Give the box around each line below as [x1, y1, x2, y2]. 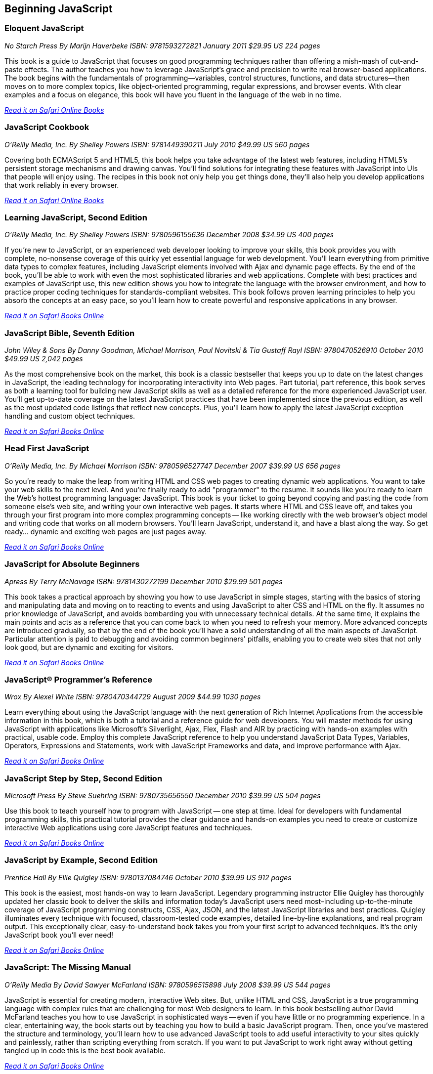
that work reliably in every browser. [4, 180, 119, 189]
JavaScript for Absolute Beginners [4, 559, 140, 569]
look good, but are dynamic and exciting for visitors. [4, 643, 174, 651]
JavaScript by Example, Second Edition [4, 855, 158, 865]
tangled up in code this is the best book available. [4, 1046, 166, 1055]
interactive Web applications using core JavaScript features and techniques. [4, 823, 253, 832]
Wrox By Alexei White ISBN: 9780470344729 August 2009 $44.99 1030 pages [4, 692, 261, 701]
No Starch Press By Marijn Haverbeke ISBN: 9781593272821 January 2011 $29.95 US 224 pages [4, 41, 320, 50]
